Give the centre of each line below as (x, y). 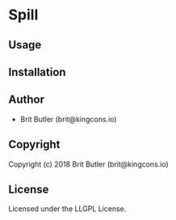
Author (26, 100)
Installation (37, 72)
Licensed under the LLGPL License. (67, 209)
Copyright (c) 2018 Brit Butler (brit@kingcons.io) (89, 164)
